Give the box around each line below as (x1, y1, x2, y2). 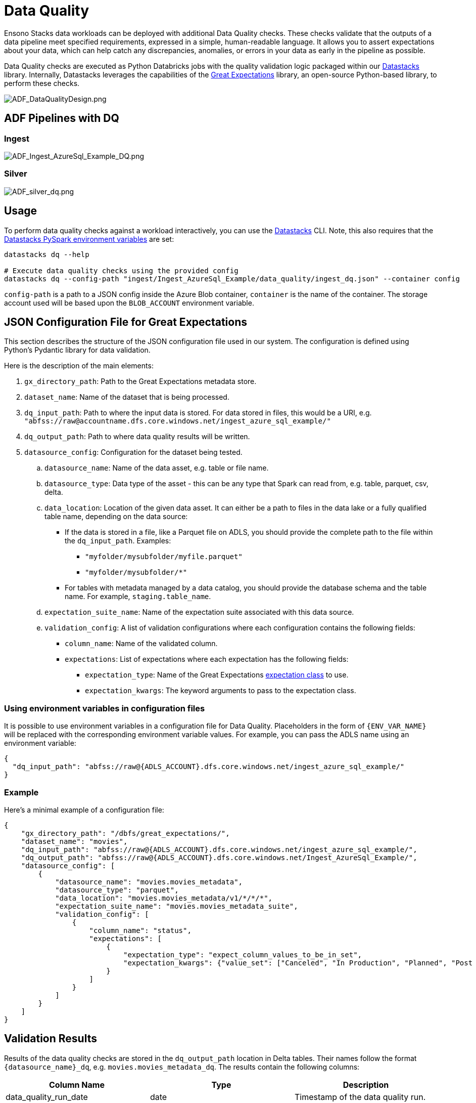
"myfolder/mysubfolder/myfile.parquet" (85, 553, 243, 561)
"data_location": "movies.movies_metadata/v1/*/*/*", (55, 894, 273, 902)
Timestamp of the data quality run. (294, 1091, 426, 1102)
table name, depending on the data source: (44, 512, 188, 521)
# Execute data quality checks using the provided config (4, 266, 239, 275)
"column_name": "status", (89, 926, 192, 935)
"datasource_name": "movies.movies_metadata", (55, 877, 243, 886)
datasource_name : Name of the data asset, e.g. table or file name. (44, 463, 269, 473)
